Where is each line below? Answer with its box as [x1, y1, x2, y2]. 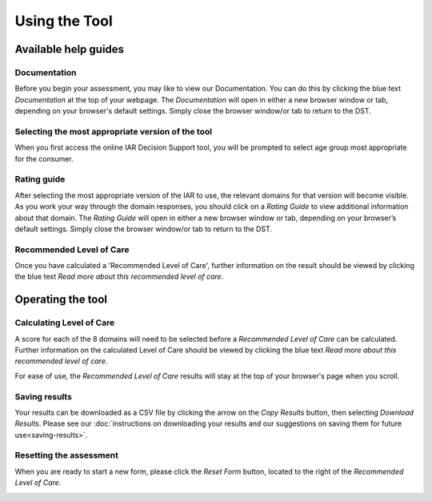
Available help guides [14, 42, 124, 56]
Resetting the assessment [14, 450, 119, 461]
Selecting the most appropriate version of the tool [14, 126, 212, 137]
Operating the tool [14, 293, 108, 307]
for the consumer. [14, 154, 74, 163]
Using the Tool [14, 12, 114, 30]
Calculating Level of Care [14, 317, 115, 328]
